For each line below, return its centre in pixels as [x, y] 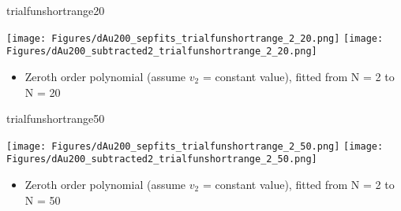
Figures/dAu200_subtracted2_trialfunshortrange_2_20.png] [162, 52]
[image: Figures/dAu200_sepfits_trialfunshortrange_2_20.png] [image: [195, 38]
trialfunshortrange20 [56, 10]
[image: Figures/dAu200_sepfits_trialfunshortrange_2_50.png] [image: [195, 146]
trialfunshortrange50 [56, 118]
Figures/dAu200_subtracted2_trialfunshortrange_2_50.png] [162, 159]
